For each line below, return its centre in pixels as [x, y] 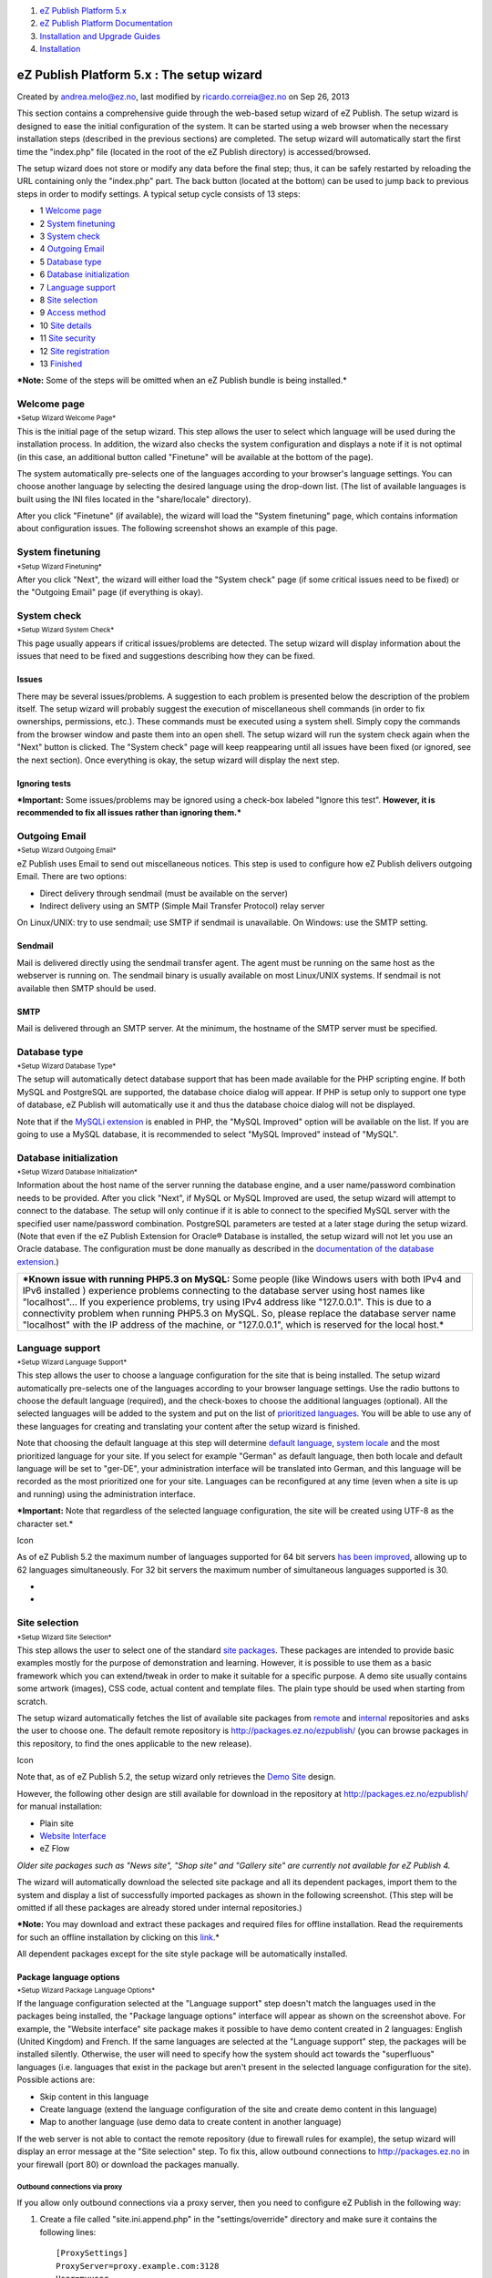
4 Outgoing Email [72, 249]
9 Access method [73, 313]
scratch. [32, 1701]
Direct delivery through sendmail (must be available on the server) [164, 893]
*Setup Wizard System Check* [66, 630]
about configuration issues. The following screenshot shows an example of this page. [177, 528]
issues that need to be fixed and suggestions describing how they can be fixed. [166, 656]
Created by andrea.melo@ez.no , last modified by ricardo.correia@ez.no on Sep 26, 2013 [183, 97]
